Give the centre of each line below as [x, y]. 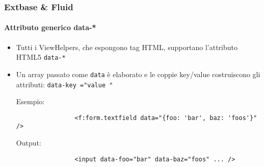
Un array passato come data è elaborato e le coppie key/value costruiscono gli [138, 74]
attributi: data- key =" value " [64, 84]
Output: [29, 143]
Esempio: [30, 101]
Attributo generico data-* [50, 27]
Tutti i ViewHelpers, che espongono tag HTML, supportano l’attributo [127, 47]
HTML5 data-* [41, 57]
